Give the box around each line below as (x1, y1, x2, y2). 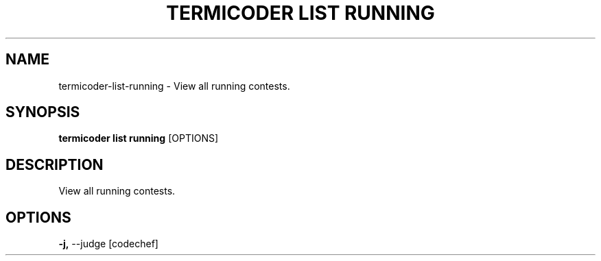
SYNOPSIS (5, 103, 80, 121)
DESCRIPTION (5, 156, 104, 173)
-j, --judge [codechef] (58, 238, 158, 250)
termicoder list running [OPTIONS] (58, 132, 219, 145)
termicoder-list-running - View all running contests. (58, 79, 290, 92)
